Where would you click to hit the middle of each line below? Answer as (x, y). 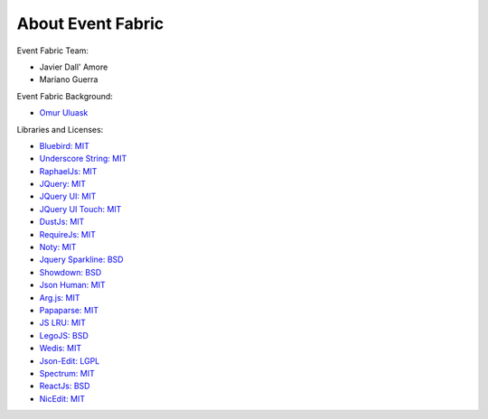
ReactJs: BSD (65, 386)
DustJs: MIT (62, 222)
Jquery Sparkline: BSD (81, 260)
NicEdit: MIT (62, 398)
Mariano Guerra (69, 79)
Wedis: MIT (61, 349)
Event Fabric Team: (53, 51)
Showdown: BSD (70, 272)
